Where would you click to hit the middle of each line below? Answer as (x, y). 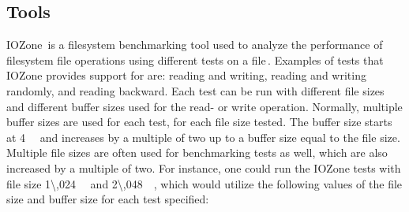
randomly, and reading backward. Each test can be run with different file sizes (195, 90)
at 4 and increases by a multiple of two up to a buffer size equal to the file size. (203, 137)
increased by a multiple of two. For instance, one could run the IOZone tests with (204, 167)
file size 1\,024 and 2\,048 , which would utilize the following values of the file (204, 183)
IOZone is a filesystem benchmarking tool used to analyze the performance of (195, 45)
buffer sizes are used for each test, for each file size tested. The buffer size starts (199, 122)
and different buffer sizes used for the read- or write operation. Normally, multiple (204, 106)
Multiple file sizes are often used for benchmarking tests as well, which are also (197, 152)
